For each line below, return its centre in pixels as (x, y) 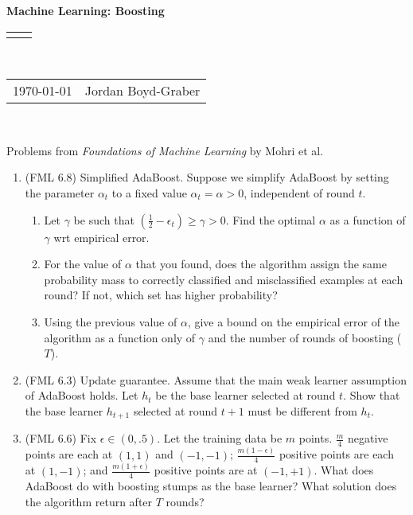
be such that (104, 219)
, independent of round (299, 192)
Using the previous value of (111, 321)
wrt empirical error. (101, 237)
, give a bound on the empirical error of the (294, 321)
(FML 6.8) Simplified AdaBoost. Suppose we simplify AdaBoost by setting (207, 177)
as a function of (368, 219)
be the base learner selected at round (245, 395)
